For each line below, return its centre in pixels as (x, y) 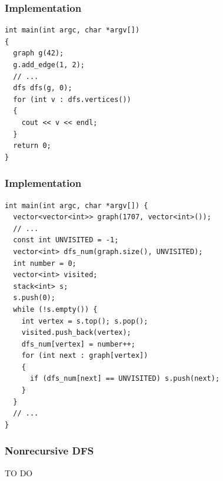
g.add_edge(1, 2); (49, 65)
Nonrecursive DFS (49, 451)
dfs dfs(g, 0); (43, 88)
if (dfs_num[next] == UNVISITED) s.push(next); (125, 379)
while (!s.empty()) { (55, 309)
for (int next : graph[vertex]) (85, 356)
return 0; (32, 146)
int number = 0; (45, 263)
